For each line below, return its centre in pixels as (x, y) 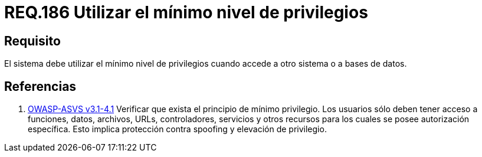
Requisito (32, 41)
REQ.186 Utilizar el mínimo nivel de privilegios (186, 12)
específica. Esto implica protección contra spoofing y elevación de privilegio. (177, 129)
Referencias (40, 86)
